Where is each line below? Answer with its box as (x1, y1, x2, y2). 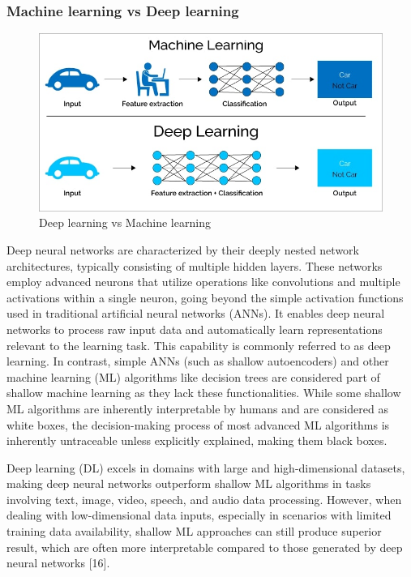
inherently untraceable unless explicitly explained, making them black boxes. (6, 432, 387, 449)
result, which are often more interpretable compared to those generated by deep (6, 538, 403, 555)
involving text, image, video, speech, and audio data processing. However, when (6, 490, 402, 507)
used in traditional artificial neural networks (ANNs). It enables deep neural (6, 305, 385, 322)
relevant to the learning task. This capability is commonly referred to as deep (6, 336, 391, 353)
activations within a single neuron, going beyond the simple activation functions (6, 288, 404, 306)
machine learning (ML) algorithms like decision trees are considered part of (6, 368, 380, 385)
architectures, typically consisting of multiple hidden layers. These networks (6, 257, 383, 274)
